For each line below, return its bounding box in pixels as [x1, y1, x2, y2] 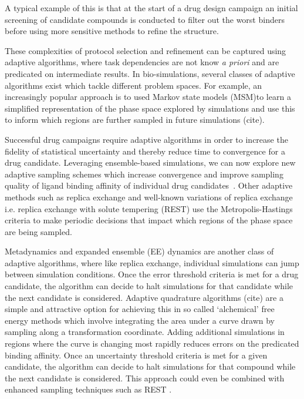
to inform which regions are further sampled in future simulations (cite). [5, 113, 265, 126]
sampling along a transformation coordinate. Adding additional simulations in [5, 326, 285, 338]
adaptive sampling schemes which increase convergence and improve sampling [5, 167, 283, 180]
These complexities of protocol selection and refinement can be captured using [5, 44, 286, 56]
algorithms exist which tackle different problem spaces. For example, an [5, 79, 262, 91]
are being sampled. [5, 225, 72, 237]
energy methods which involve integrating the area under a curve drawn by [5, 314, 275, 326]
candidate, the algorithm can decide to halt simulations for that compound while [5, 360, 296, 373]
